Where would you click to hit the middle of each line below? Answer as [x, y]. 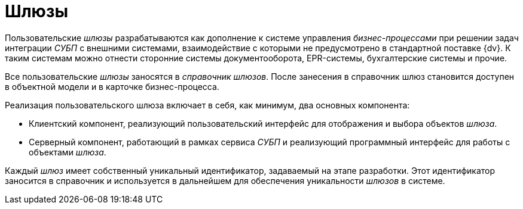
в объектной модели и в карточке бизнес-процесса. [112, 86]
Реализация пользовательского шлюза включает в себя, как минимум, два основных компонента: [207, 105]
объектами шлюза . [68, 152]
